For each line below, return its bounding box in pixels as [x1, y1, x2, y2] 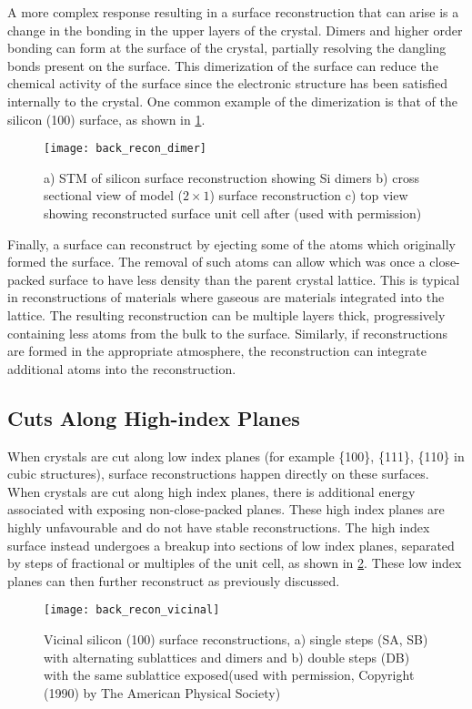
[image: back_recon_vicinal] [44, 603, 220, 617]
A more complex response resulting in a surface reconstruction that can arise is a [7, 3, 459, 21]
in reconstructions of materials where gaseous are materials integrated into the [7, 288, 445, 307]
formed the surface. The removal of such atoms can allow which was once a [7, 252, 426, 271]
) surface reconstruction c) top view [209, 186, 408, 205]
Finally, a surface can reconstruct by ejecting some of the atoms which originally [7, 234, 456, 253]
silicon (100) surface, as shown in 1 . [7, 109, 206, 128]
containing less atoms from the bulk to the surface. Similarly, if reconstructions [7, 323, 448, 342]
